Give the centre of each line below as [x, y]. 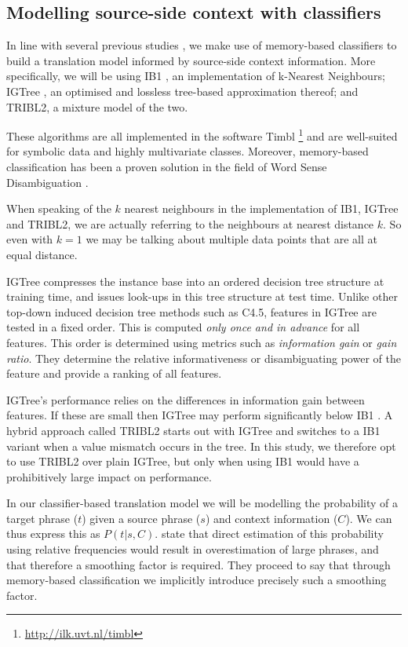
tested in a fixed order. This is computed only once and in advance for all [183, 327]
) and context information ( [271, 518]
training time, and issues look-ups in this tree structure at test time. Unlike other [202, 296]
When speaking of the [59, 208]
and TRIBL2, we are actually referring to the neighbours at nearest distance [190, 223]
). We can [369, 518]
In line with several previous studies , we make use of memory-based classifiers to [202, 45]
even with [30, 239]
